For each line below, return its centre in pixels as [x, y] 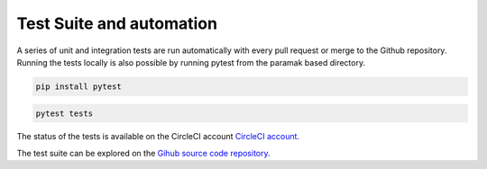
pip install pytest [78, 86]
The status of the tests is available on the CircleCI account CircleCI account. [158, 137]
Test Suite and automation [117, 23]
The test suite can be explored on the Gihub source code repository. [143, 153]
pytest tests [64, 113]
